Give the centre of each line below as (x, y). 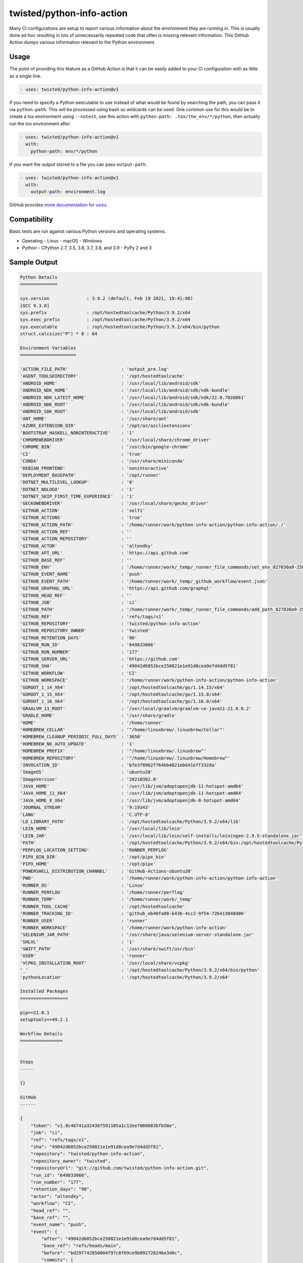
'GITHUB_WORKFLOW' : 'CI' (79, 673)
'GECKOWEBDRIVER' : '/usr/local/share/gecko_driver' (115, 503)
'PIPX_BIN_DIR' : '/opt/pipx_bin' (93, 857)
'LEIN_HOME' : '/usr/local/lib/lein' (101, 829)
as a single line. (26, 76)
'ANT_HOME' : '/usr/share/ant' (94, 419)
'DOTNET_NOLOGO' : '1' (77, 489)
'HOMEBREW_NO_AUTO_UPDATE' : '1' (77, 744)
